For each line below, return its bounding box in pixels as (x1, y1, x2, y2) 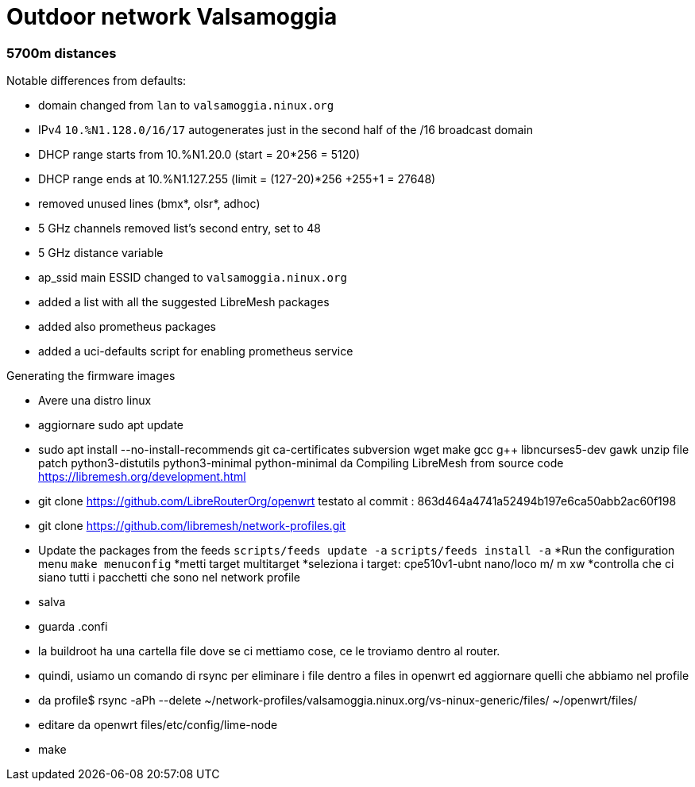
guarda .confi (38, 620, 108, 634)
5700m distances (6, 44, 117, 61)
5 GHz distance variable (38, 246, 164, 260)
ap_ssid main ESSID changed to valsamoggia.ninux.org (38, 271, 347, 285)
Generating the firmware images (6, 369, 176, 383)
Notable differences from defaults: (6, 74, 187, 88)
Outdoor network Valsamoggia (6, 3, 338, 30)
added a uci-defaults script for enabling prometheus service (38, 344, 353, 359)
